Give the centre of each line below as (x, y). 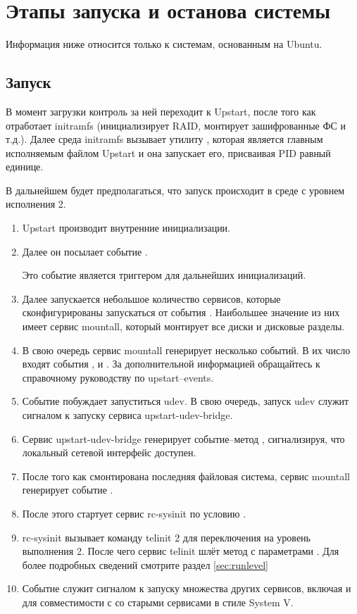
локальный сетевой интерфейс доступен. (109, 452)
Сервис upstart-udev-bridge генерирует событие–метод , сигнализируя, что (183, 438)
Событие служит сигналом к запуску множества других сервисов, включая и (187, 588)
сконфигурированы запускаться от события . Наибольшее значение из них (181, 312)
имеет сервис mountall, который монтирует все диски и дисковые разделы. (183, 326)
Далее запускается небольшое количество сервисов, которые (151, 298)
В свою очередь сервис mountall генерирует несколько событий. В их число (186, 350)
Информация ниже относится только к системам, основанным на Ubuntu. (164, 44)
